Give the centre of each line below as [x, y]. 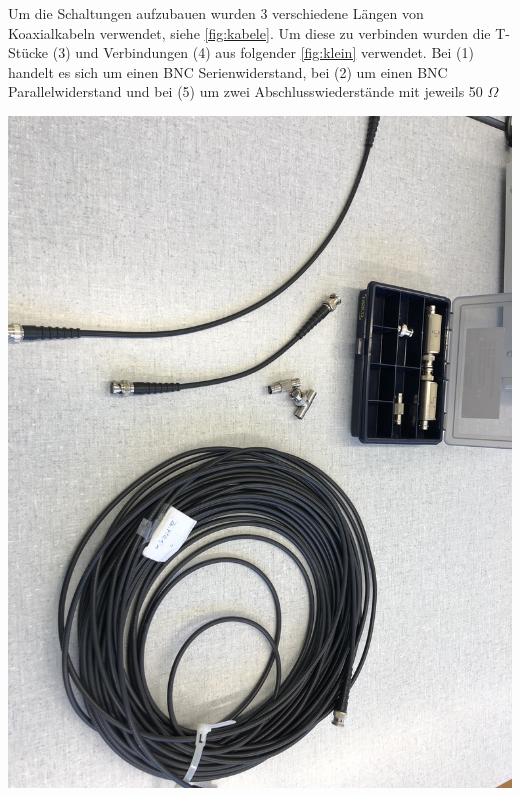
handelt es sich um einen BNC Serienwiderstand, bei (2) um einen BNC [228, 71]
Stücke [28, 52]
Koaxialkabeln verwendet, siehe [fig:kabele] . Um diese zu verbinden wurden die [249, 32]
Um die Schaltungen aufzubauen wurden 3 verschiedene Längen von [216, 13]
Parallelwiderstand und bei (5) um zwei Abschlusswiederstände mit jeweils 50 [245, 91]
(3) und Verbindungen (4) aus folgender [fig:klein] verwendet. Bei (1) [263, 52]
